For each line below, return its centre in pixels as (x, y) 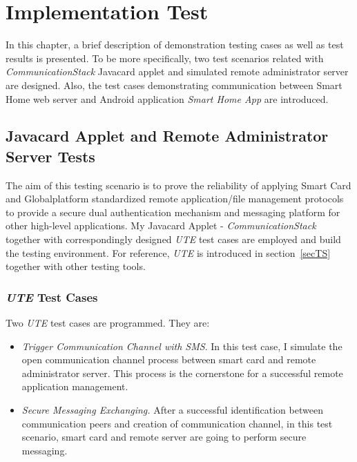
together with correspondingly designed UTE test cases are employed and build (173, 239)
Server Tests (50, 156)
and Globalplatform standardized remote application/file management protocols (175, 199)
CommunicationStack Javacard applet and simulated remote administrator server (177, 71)
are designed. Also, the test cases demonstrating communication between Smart (174, 85)
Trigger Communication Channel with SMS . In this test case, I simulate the (182, 346)
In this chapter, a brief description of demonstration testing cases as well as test (175, 45)
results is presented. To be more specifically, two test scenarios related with (165, 58)
